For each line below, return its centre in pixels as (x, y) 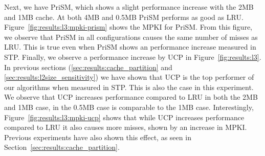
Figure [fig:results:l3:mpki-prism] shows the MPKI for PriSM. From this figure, (128, 27)
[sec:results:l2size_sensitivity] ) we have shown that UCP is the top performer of (129, 77)
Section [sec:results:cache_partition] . (62, 147)
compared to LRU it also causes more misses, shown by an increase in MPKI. (126, 127)
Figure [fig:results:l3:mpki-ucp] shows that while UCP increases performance (124, 117)
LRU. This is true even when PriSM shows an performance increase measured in (130, 47)
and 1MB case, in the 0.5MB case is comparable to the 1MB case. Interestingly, (129, 107)
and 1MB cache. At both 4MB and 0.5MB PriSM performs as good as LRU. (124, 17)
